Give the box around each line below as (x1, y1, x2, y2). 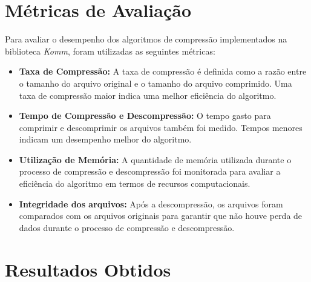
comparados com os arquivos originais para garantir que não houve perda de (19, 209, 303, 222)
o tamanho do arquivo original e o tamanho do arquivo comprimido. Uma (19, 76, 292, 89)
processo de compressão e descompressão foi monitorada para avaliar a (19, 165, 281, 178)
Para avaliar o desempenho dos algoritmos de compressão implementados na (5, 33, 287, 45)
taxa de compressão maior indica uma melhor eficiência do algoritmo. (19, 89, 277, 101)
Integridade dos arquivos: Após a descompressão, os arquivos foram (19, 197, 283, 210)
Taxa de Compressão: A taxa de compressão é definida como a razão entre (19, 65, 307, 78)
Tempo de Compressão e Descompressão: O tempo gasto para (19, 109, 271, 122)
